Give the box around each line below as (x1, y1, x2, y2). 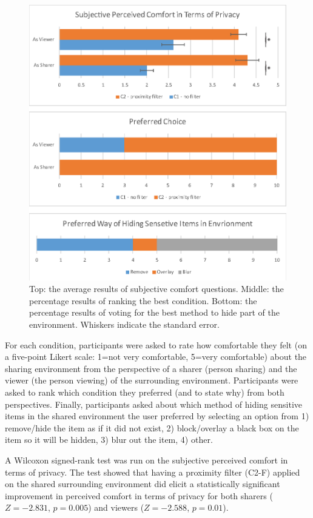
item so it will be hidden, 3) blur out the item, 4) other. (5, 433, 213, 446)
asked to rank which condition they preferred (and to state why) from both (5, 385, 284, 398)
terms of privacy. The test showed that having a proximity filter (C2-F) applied (5, 465, 300, 478)
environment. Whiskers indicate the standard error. (29, 318, 220, 330)
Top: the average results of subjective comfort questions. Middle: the (29, 282, 284, 295)
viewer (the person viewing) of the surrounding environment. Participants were (5, 374, 298, 387)
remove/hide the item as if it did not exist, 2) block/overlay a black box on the (5, 421, 299, 434)
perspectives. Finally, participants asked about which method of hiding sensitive (5, 397, 302, 410)
